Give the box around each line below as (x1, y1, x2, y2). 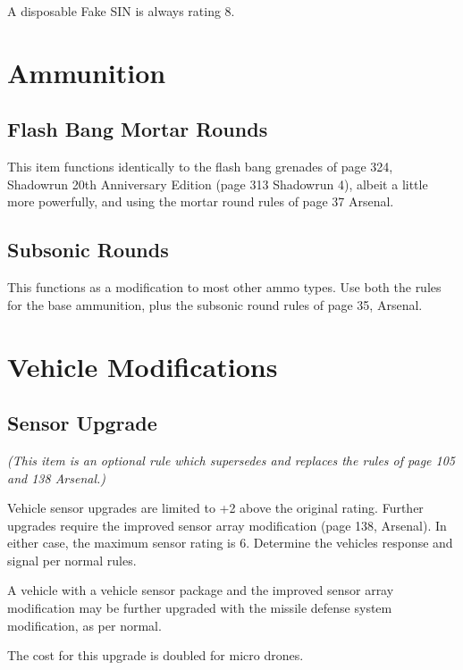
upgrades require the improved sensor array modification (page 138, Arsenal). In (7, 515, 447, 534)
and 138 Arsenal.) (7, 468, 106, 487)
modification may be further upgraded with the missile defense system (7, 599, 392, 617)
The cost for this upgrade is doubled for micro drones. (7, 646, 304, 665)
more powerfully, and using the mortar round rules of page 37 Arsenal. (7, 192, 394, 211)
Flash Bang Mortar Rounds (7, 115, 268, 143)
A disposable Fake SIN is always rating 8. (7, 2, 235, 20)
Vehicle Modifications (7, 348, 278, 384)
